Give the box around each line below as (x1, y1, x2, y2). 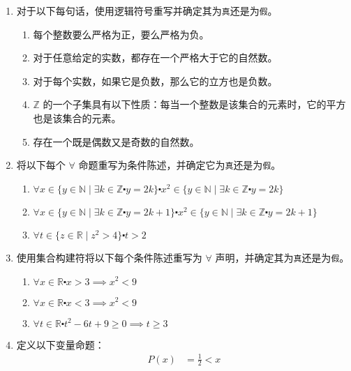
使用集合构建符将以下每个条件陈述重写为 (16, 250, 202, 264)
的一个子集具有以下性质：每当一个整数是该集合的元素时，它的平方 (43, 97, 346, 112)
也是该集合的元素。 (33, 111, 121, 126)
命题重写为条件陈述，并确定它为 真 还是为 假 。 (78, 158, 281, 172)
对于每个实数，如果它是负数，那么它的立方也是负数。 (33, 73, 278, 88)
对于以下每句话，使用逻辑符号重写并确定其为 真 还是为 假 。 (16, 3, 278, 17)
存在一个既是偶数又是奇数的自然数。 (33, 134, 200, 149)
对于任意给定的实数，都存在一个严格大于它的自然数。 (33, 50, 278, 65)
